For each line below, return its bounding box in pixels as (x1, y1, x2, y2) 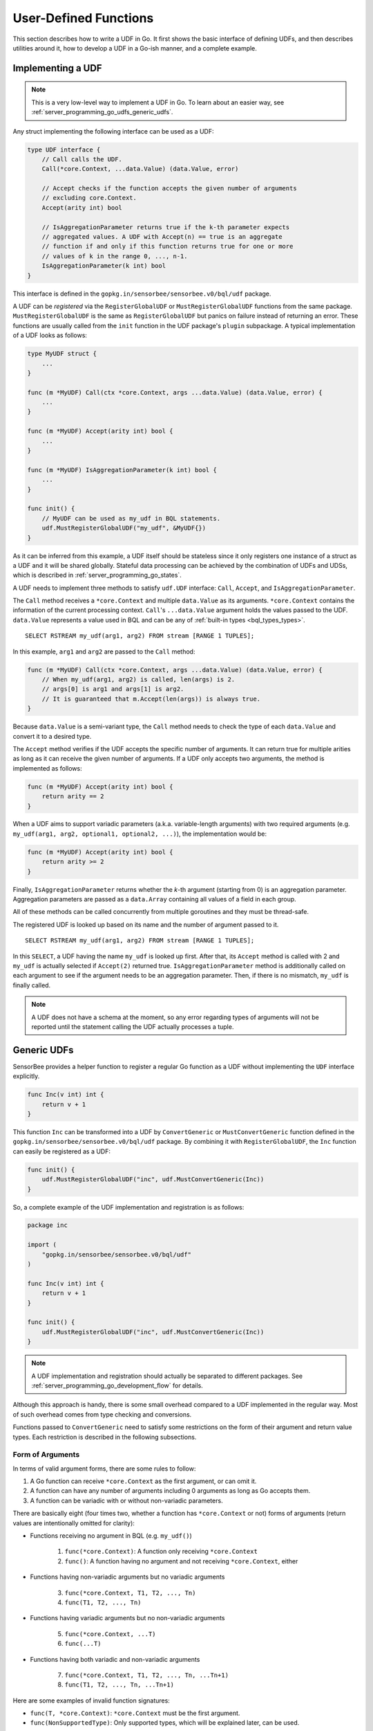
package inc (27, 1221, 68, 1229)
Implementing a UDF (12, 62, 102, 74)
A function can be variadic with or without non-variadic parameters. (30, 1496, 224, 1505)
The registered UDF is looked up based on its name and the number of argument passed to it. (12, 920, 279, 929)
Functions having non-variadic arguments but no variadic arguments (30, 1572, 225, 1581)
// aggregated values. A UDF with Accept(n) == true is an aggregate (41, 233, 283, 241)
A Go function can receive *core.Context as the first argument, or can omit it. (30, 1477, 257, 1485)
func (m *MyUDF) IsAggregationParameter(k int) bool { (27, 466, 217, 474)
